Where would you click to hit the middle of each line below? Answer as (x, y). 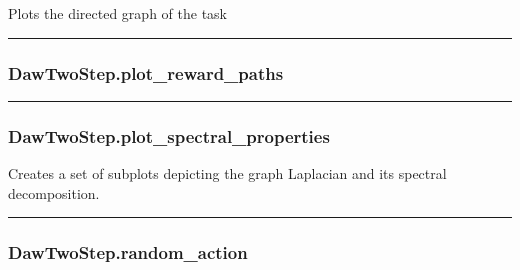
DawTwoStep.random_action (128, 252)
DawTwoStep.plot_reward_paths (146, 72)
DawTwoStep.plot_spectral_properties (169, 135)
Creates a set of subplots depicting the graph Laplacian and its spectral (227, 173)
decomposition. (54, 192)
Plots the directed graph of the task (117, 13)
